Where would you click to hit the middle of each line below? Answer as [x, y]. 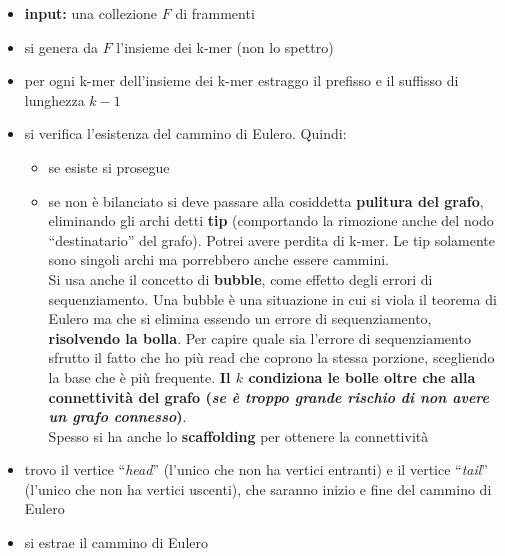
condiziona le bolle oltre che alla [362, 376]
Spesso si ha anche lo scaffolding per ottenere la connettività [238, 435]
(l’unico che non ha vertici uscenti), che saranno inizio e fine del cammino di [258, 488]
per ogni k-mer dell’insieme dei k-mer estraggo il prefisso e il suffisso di [241, 80]
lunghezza [54, 99]
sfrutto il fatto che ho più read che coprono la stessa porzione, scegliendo [271, 357]
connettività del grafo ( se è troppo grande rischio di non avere [268, 396]
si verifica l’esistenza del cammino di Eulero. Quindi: [185, 133]
